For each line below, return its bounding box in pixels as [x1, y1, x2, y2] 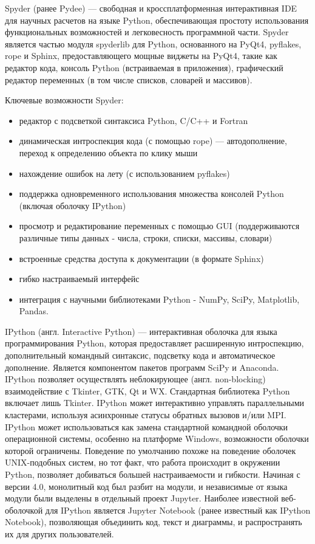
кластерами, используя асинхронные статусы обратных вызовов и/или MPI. [5, 408, 286, 421]
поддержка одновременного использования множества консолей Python [19, 187, 284, 200]
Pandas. [19, 305, 49, 317]
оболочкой [5, 503, 43, 516]
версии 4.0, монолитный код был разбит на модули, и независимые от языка [5, 480, 288, 492]
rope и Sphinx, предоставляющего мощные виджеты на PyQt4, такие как [5, 49, 277, 62]
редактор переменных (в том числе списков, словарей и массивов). [5, 73, 252, 86]
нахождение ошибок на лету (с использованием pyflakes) [19, 167, 230, 179]
